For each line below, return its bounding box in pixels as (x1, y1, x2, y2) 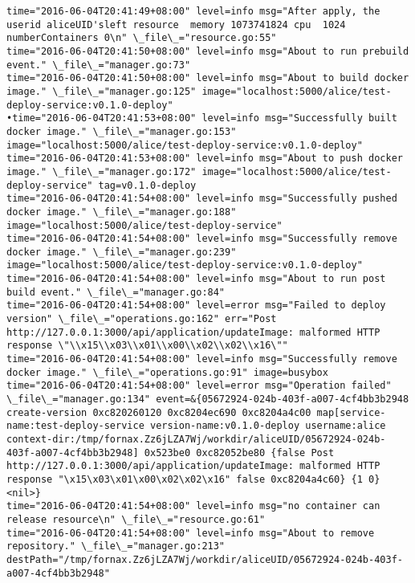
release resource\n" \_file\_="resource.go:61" (6, 513, 266, 525)
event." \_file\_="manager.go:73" (6, 59, 191, 71)
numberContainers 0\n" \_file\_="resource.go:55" (6, 32, 277, 44)
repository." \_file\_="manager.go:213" (6, 540, 226, 552)
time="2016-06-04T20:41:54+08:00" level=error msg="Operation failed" (6, 380, 392, 392)
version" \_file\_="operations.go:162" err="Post (6, 313, 277, 325)
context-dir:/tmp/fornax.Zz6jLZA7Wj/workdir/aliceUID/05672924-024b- (6, 434, 386, 445)
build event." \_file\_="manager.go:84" (6, 286, 226, 298)
